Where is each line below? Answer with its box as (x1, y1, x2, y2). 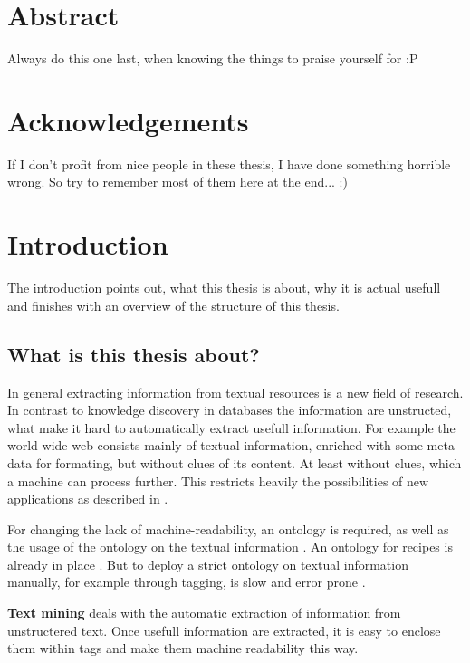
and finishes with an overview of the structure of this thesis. (7, 295, 340, 314)
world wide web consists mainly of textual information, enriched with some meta (7, 436, 455, 455)
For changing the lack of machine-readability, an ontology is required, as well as (7, 519, 449, 538)
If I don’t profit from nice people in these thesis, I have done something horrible (7, 154, 451, 173)
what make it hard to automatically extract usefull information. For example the (7, 418, 456, 437)
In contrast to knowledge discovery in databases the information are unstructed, (7, 400, 452, 419)
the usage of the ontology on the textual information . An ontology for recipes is (7, 537, 453, 556)
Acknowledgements (7, 101, 249, 139)
